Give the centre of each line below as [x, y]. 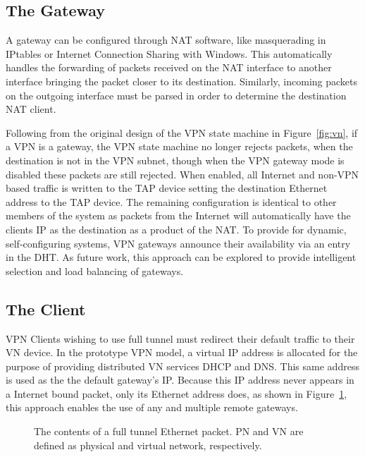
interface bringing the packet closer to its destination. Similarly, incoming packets [182, 81]
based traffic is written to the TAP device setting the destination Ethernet [167, 188]
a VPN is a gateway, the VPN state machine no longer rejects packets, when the [179, 146]
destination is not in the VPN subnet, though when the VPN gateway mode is [175, 160]
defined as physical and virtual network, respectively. [148, 445]
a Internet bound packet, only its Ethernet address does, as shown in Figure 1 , [177, 393]
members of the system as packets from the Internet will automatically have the [178, 215]
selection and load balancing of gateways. [95, 270]
